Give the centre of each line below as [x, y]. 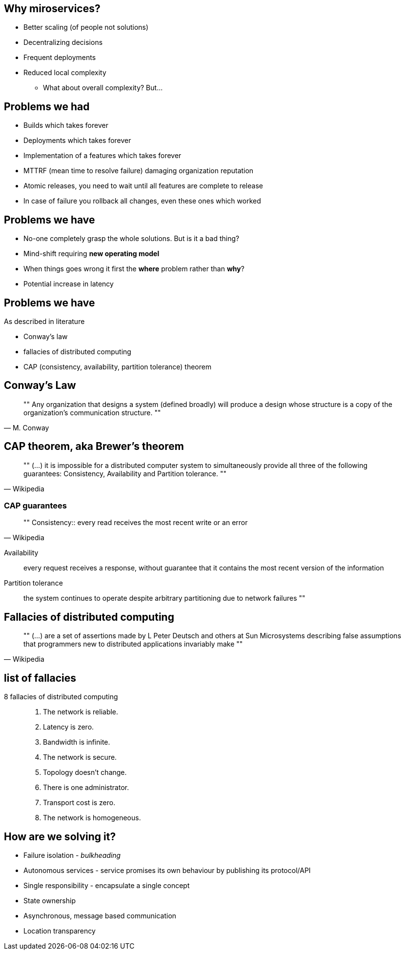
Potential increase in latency [69, 284]
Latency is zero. [69, 727]
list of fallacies [40, 678]
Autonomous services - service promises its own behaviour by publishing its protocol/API [167, 870]
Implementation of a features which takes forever [102, 156]
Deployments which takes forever [77, 141]
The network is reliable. [81, 712]
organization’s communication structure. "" [92, 412]
